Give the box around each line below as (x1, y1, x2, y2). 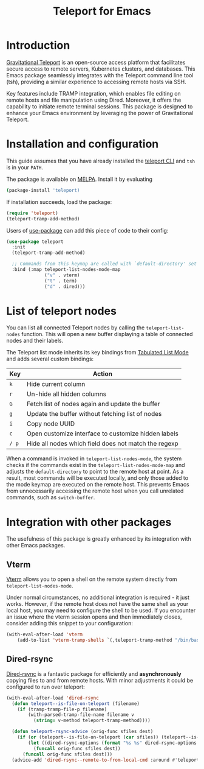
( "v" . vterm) (44, 272, 80, 278)
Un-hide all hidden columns (26, 390, 107, 398)
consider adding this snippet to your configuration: (6, 620, 134, 627)
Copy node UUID (26, 420, 75, 428)
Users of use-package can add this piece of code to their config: (6, 226, 169, 234)
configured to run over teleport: (6, 683, 85, 690)
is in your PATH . (6, 163, 44, 171)
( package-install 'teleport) (6, 187, 80, 193)
